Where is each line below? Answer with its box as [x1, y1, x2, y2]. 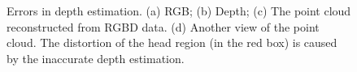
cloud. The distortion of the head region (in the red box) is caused [7, 34, 337, 51]
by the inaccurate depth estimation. [7, 49, 185, 66]
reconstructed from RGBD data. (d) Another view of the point [7, 18, 320, 35]
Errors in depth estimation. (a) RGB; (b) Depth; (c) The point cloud [7, 2, 351, 19]
